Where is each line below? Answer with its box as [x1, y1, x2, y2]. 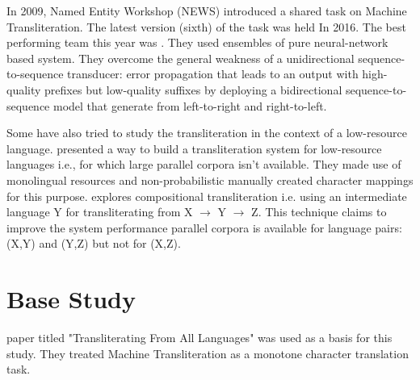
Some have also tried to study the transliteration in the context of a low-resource [6, 124, 407, 141]
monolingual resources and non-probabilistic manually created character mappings [6, 171, 414, 188]
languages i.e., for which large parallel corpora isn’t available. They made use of [6, 156, 401, 173]
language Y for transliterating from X [6, 203, 193, 220]
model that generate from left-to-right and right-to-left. [53, 97, 327, 114]
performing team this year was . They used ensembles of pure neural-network [6, 34, 388, 51]
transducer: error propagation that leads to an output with [67, 65, 359, 82]
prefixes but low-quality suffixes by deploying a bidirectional [44, 81, 342, 98]
